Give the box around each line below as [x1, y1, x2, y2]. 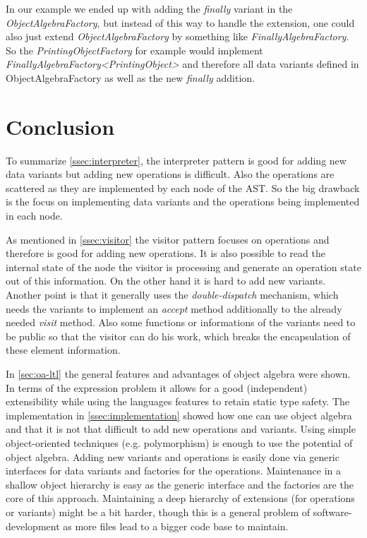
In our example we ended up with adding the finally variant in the [6, 1, 293, 16]
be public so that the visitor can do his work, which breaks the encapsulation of [6, 328, 351, 343]
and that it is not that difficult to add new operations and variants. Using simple [6, 422, 356, 436]
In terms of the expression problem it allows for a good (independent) [6, 380, 308, 395]
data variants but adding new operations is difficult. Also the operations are [6, 167, 335, 181]
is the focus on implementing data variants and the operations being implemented [6, 194, 360, 209]
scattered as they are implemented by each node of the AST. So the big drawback [6, 180, 360, 195]
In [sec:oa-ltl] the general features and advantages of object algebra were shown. [6, 366, 351, 381]
